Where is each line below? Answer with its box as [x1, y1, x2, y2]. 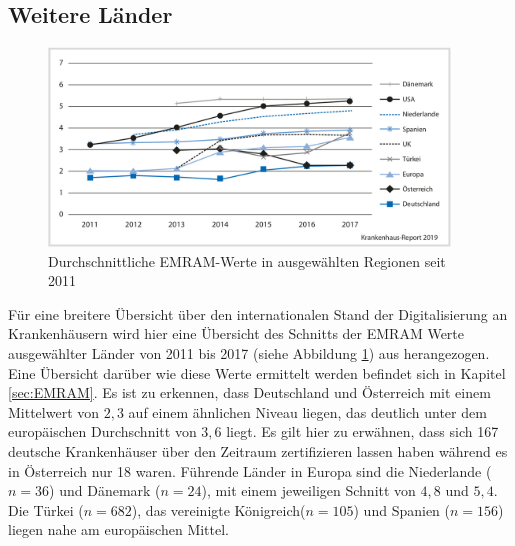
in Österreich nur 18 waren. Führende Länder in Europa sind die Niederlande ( [8, 460, 492, 481]
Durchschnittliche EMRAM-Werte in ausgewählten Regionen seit [48, 250, 446, 271]
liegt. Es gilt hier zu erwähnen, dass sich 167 [226, 421, 499, 442]
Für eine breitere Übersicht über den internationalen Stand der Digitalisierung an [8, 303, 508, 324]
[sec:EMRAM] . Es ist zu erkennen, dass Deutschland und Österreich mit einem [8, 382, 491, 403]
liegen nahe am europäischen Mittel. [8, 519, 230, 540]
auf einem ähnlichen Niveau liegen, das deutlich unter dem [128, 401, 487, 422]
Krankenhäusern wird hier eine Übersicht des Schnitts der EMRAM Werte [8, 323, 464, 344]
